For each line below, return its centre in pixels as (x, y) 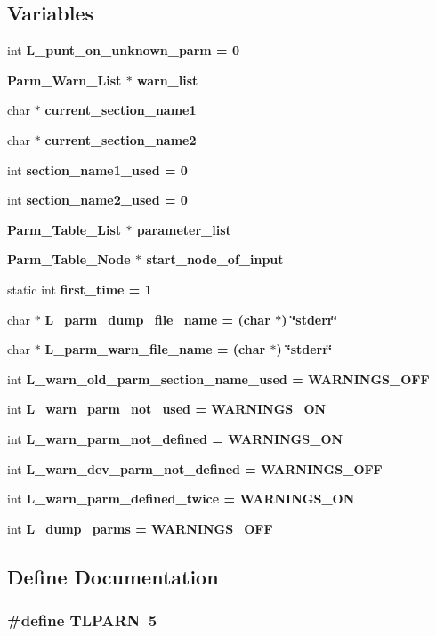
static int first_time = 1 (80, 289)
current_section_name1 (121, 110)
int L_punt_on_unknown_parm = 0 (124, 50)
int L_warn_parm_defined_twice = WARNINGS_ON (181, 499)
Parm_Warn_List (65, 80)
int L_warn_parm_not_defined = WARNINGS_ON (175, 438)
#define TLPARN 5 (82, 620)
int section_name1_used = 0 (97, 169)
